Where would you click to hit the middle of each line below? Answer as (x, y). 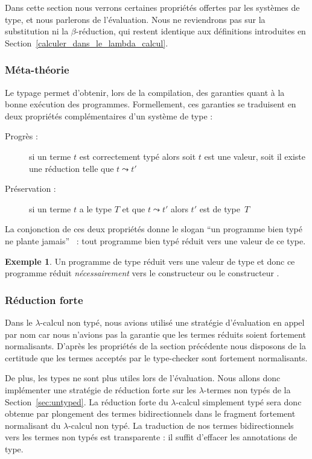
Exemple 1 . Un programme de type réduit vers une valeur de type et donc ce (150, 261)
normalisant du (33, 425)
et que (134, 208)
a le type (95, 208)
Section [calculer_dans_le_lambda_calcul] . (87, 43)
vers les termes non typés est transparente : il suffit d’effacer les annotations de (151, 437)
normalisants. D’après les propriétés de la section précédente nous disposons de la (155, 346)
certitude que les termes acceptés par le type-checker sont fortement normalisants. (156, 357)
